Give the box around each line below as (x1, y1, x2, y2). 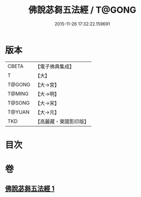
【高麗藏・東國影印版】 (35, 118, 89, 125)
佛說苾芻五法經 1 (5, 184, 55, 193)
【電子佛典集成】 (35, 63, 74, 70)
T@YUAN (7, 109, 30, 115)
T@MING (7, 90, 29, 97)
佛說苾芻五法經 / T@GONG (28, 4, 137, 16)
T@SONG (7, 99, 30, 106)
